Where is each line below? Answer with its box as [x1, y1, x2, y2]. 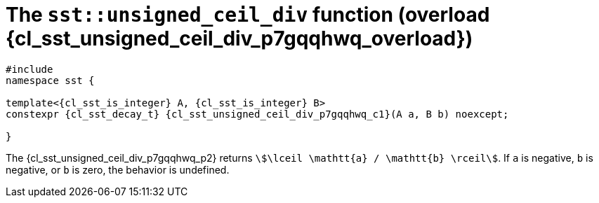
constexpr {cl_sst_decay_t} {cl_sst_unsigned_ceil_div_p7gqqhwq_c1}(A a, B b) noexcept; [6, 108, 509, 120]
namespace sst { [6, 74, 95, 86]
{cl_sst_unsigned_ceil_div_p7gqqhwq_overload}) [6, 27, 473, 50]
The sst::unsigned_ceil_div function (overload [6, 3, 490, 27]
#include [6, 63, 53, 75]
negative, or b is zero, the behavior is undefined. [6, 163, 230, 176]
